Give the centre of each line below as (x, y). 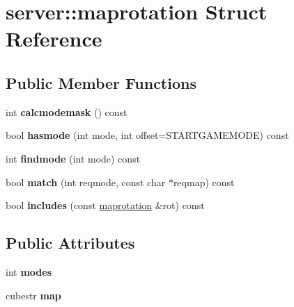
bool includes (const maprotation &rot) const (105, 205)
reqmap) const (204, 182)
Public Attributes (70, 243)
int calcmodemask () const (67, 111)
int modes (29, 271)
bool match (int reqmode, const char (86, 182)
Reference (54, 39)
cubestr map (33, 295)
